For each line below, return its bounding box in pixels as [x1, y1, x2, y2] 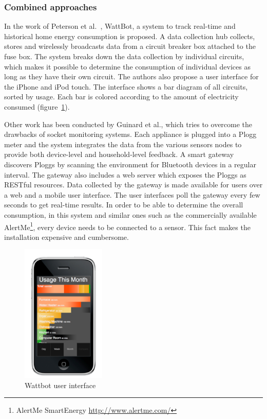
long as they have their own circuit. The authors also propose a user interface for [4, 71, 259, 82]
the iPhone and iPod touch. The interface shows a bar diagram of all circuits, [4, 81, 248, 92]
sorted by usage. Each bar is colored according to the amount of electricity [4, 91, 239, 102]
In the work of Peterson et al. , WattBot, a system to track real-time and [4, 21, 236, 31]
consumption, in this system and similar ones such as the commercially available [4, 209, 257, 220]
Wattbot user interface [25, 379, 96, 390]
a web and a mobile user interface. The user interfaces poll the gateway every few [4, 189, 260, 200]
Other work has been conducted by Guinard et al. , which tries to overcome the [4, 118, 253, 129]
